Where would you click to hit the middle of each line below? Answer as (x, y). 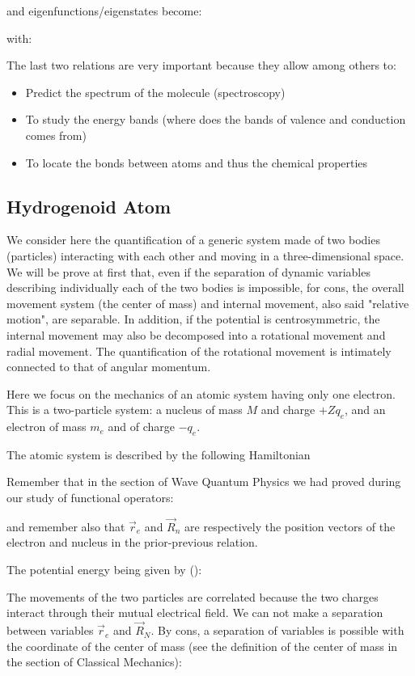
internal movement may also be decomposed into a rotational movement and (196, 334)
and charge (288, 410)
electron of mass (47, 427)
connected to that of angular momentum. (109, 367)
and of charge (142, 427)
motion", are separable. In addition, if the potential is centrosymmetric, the (193, 319)
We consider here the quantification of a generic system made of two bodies (193, 240)
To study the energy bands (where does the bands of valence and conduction (216, 119)
